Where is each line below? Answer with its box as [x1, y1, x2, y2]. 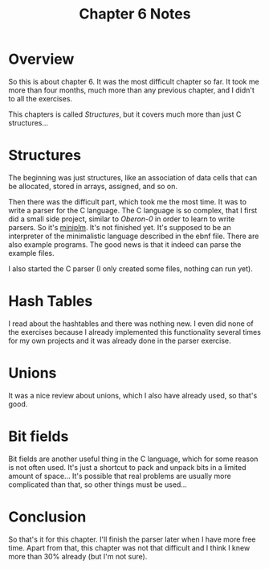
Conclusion [8, 508, 87, 526]
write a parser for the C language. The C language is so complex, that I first [8, 205, 258, 215]
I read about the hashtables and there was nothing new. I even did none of [8, 319, 255, 328]
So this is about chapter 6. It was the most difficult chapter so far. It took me [8, 76, 259, 86]
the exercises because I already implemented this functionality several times [8, 327, 261, 336]
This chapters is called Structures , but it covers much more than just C [8, 109, 242, 119]
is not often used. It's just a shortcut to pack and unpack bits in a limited [8, 462, 247, 472]
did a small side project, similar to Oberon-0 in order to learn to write [8, 214, 235, 224]
